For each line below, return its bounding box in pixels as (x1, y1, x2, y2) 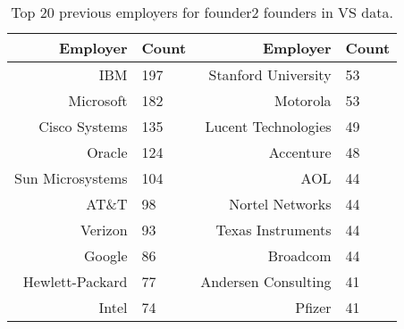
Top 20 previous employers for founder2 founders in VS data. (11, 2, 393, 22)
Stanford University (208, 64, 332, 85)
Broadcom (267, 245, 332, 266)
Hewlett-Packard (22, 271, 128, 292)
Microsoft (68, 90, 128, 111)
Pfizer (295, 297, 332, 317)
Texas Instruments (215, 219, 332, 240)
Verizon (80, 219, 128, 240)
